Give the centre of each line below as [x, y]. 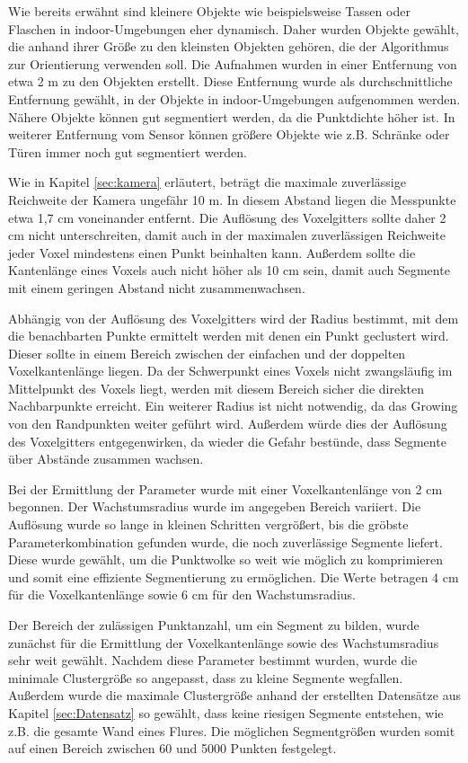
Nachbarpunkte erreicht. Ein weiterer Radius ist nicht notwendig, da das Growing [233, 406]
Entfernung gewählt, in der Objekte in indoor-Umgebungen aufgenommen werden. [234, 98]
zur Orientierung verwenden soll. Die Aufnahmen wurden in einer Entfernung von [233, 63]
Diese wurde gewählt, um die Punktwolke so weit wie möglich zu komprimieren [225, 559]
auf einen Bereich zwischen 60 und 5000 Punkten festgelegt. [172, 748]
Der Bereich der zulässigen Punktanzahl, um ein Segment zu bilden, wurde [214, 625]
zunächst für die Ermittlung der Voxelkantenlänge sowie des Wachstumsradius [224, 642]
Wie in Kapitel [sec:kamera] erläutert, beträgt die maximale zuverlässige [207, 182]
